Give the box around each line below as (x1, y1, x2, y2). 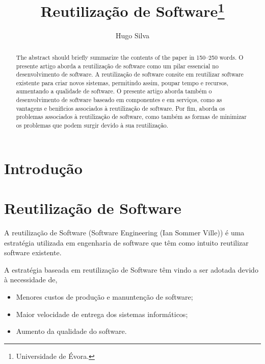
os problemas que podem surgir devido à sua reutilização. (16, 121, 169, 130)
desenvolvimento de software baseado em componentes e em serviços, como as (16, 95, 222, 104)
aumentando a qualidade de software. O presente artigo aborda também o (16, 87, 212, 95)
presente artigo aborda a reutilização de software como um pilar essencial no (16, 61, 219, 70)
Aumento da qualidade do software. (16, 326, 127, 336)
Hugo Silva (115, 30, 150, 41)
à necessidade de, (4, 274, 58, 285)
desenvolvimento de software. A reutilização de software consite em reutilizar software (16, 70, 244, 79)
